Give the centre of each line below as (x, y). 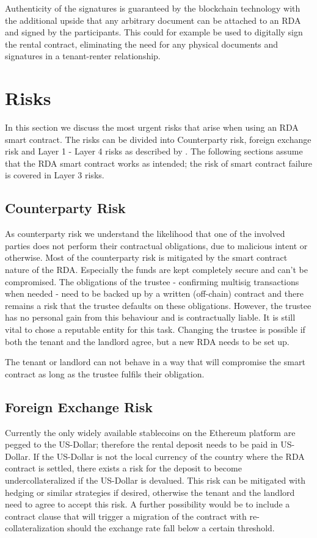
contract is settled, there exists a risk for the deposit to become (123, 468)
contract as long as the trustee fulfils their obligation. (105, 373)
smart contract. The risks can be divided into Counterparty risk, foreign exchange (158, 139)
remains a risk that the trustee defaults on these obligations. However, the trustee (158, 305)
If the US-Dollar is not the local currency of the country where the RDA (169, 456)
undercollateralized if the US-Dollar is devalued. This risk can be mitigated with (155, 480)
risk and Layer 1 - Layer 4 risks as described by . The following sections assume (154, 151)
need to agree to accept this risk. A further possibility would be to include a (148, 504)
